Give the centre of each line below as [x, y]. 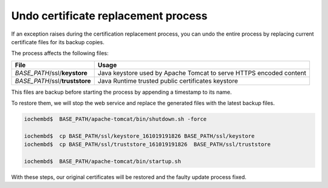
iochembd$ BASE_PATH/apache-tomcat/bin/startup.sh [103, 161]
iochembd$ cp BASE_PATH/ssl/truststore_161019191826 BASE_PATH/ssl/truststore [147, 144]
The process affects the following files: [60, 53]
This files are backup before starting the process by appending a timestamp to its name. [121, 92]
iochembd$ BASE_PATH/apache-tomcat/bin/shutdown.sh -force [115, 119]
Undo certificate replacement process [109, 16]
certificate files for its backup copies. [58, 42]
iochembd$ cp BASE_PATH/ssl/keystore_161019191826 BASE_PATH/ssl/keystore [139, 136]
